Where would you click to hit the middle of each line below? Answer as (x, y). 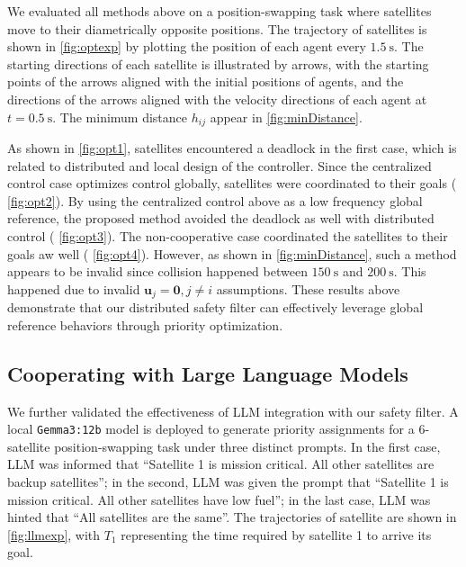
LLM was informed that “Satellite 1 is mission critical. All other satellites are (221, 464)
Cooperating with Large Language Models (208, 373)
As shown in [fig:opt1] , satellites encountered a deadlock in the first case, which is (232, 148)
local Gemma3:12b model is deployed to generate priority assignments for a (211, 429)
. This (410, 271)
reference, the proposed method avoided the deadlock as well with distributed (221, 218)
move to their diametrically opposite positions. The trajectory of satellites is (217, 28)
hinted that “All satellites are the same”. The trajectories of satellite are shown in (232, 517)
